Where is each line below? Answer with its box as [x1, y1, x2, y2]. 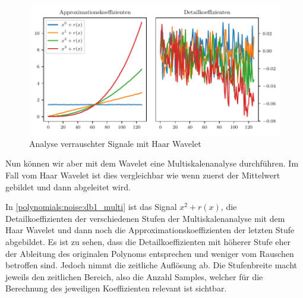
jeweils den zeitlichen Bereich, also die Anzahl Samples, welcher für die [5, 270, 263, 283]
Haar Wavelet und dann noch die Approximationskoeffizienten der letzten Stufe [5, 224, 295, 236]
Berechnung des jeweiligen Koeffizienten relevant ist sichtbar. [5, 282, 227, 294]
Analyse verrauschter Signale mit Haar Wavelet [29, 137, 201, 149]
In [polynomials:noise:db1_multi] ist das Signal [5, 200, 177, 213]
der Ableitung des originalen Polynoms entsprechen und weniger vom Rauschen [5, 247, 294, 259]
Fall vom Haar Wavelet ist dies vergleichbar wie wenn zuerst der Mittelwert [5, 169, 280, 181]
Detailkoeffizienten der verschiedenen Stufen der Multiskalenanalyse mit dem [5, 212, 285, 224]
